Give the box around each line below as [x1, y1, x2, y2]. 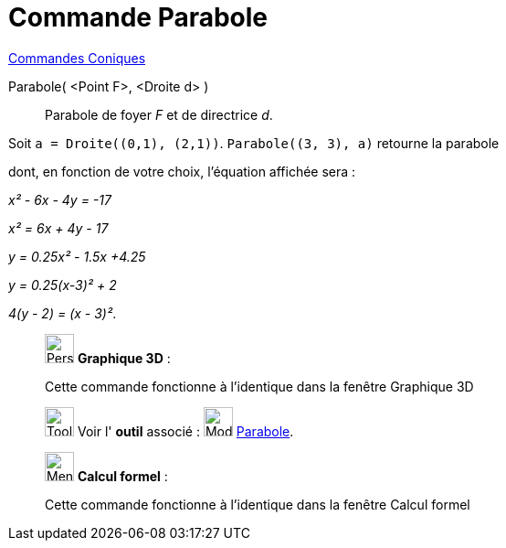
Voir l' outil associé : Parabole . [77, 423, 294, 439]
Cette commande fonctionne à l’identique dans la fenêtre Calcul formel [45, 496, 470, 512]
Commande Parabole [8, 2, 269, 33]
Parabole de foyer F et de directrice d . [45, 106, 273, 123]
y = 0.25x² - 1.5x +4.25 [8, 248, 146, 264]
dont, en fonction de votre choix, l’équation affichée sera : [8, 163, 356, 179]
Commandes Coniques [8, 49, 146, 66]
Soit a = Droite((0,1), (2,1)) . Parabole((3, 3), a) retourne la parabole [8, 134, 500, 151]
